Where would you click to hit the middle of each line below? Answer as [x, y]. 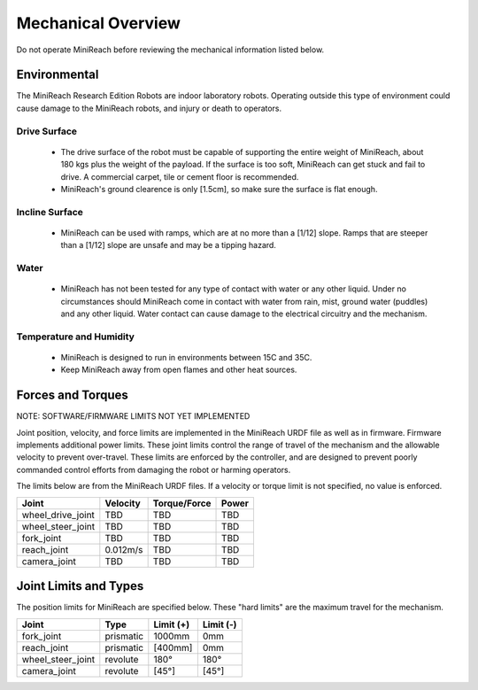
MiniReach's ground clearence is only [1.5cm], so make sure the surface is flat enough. [219, 189]
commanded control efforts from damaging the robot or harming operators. [154, 469]
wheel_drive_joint [58, 515]
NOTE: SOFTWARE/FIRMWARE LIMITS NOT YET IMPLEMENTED [133, 416]
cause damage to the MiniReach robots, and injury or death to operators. [149, 108]
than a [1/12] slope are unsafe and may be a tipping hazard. [168, 245]
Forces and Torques [72, 395]
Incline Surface [50, 212]
